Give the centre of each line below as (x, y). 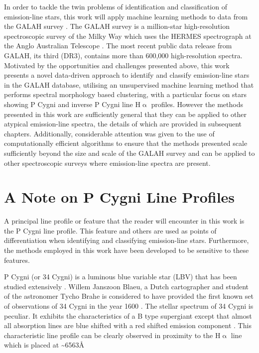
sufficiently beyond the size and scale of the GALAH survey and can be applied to (129, 153)
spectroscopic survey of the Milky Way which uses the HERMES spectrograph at (128, 36)
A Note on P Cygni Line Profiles (120, 197)
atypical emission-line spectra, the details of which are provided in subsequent (123, 124)
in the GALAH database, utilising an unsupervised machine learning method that (129, 84)
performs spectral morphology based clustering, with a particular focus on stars (125, 94)
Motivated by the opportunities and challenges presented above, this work (117, 65)
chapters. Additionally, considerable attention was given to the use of (109, 133)
